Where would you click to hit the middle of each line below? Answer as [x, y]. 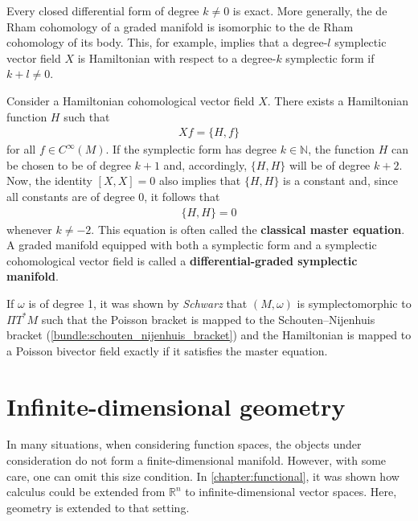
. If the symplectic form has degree [191, 149]
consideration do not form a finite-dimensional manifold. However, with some [197, 460]
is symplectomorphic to [354, 303]
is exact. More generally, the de [310, 10]
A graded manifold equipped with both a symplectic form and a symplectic [192, 245]
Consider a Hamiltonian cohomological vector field [131, 100]
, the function [342, 149]
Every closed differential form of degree [103, 10]
